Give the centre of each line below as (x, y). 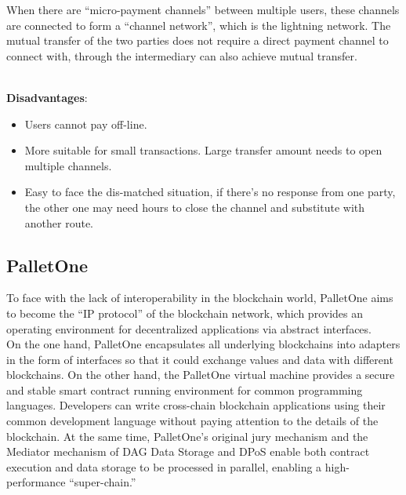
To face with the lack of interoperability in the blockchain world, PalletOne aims (200, 298)
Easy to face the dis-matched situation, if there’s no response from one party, (210, 192)
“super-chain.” (103, 482)
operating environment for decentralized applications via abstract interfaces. (189, 328)
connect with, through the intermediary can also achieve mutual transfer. (182, 55)
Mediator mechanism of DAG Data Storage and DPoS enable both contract (188, 451)
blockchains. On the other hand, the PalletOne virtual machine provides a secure (201, 375)
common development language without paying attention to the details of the (192, 421)
